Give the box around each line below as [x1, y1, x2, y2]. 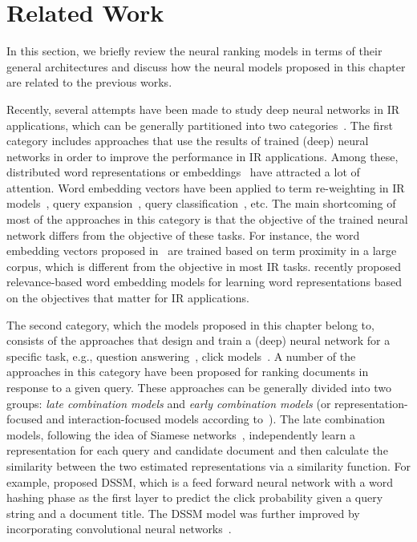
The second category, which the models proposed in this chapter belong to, [6, 316, 374, 333]
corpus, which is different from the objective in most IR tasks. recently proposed [6, 257, 401, 274]
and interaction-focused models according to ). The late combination [46, 411, 386, 427]
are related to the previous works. [6, 74, 172, 91]
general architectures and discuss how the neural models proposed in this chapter [6, 58, 406, 75]
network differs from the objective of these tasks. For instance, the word [6, 226, 360, 243]
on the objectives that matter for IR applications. [6, 289, 249, 306]
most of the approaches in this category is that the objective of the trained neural [6, 211, 408, 228]
